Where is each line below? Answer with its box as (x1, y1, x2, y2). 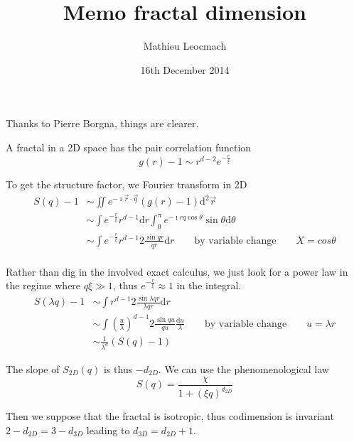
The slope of (6, 362, 60, 376)
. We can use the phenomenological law (158, 362, 329, 376)
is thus (103, 362, 133, 376)
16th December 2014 (140, 62, 230, 77)
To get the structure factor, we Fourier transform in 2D (6, 177, 247, 192)
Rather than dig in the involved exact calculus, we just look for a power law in (6, 264, 348, 279)
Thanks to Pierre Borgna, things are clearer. (6, 116, 199, 131)
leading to (86, 422, 130, 437)
